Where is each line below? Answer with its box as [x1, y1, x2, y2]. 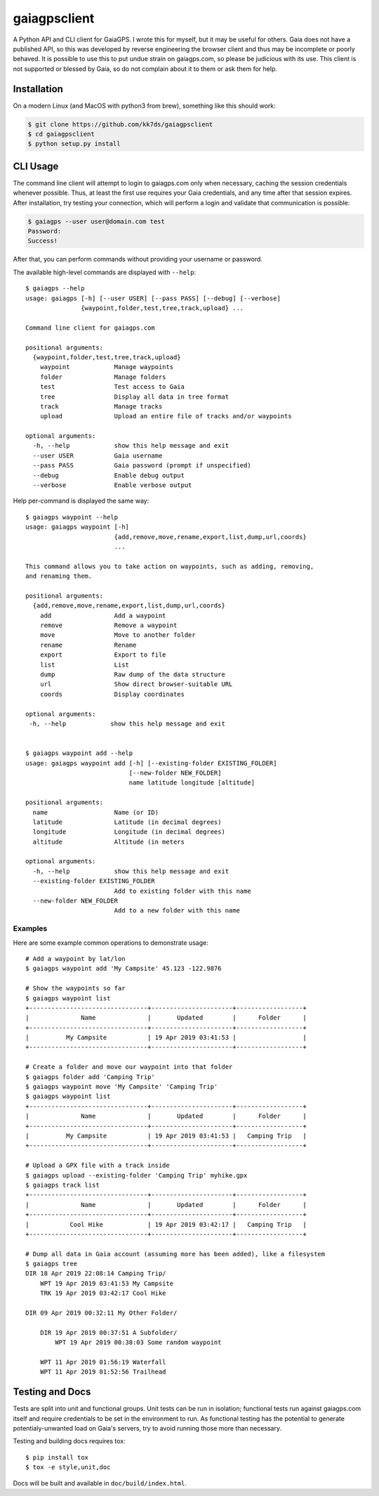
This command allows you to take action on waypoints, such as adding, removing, [25, 562, 314, 570]
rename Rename [39, 640, 137, 649]
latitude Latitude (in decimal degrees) [32, 818, 222, 826]
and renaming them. [25, 572, 93, 580]
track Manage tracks [39, 402, 163, 411]
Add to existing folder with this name [114, 886, 252, 895]
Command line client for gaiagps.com [25, 323, 156, 332]
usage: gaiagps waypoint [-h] [25, 523, 130, 531]
